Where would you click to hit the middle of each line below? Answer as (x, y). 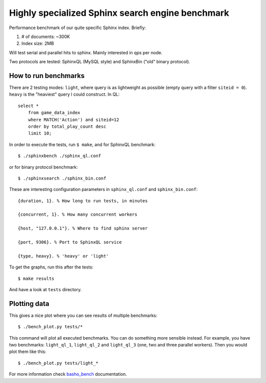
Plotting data (29, 304)
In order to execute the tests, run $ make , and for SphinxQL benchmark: (82, 144)
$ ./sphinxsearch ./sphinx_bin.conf (62, 178)
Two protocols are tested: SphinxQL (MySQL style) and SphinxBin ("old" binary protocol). (100, 62)
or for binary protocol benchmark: (44, 167)
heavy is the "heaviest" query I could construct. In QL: (65, 94)
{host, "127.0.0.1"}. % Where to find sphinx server (83, 229)
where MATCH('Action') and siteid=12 (73, 119)
